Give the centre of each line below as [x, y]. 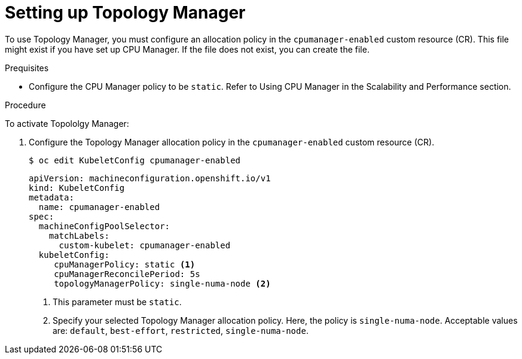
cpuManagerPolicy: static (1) [125, 264]
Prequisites [27, 68]
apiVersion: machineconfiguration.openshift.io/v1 [150, 178]
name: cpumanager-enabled [99, 207]
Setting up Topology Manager [125, 13]
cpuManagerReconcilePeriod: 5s [127, 274]
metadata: [51, 197]
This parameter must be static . [117, 302]
